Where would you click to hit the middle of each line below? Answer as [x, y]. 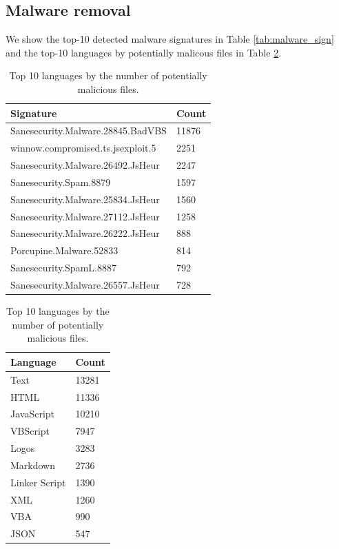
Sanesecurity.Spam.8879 [61, 182]
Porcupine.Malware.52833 [64, 250]
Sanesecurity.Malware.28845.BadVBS [89, 131]
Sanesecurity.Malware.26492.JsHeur [85, 165]
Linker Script [38, 482]
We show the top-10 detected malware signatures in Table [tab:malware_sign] [170, 39]
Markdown [33, 465]
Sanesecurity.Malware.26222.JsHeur [85, 233]
